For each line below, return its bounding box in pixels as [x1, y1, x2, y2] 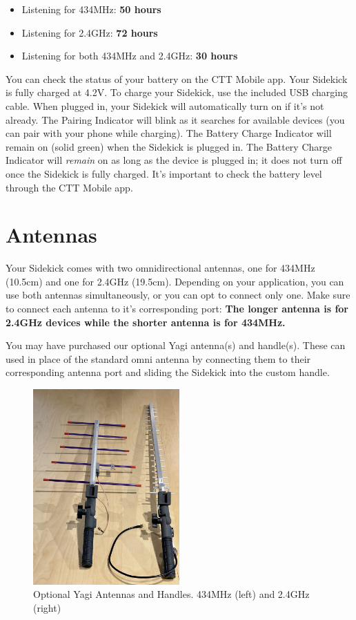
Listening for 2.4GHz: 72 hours [21, 25, 158, 39]
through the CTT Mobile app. [6, 180, 133, 194]
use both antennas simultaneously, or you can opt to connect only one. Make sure [6, 288, 350, 302]
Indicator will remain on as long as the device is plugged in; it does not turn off [6, 153, 342, 167]
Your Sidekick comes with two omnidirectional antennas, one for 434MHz [6, 261, 315, 275]
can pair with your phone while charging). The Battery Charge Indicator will [6, 126, 332, 140]
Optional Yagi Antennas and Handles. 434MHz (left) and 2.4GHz [33, 587, 310, 601]
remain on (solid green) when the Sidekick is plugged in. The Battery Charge [6, 139, 333, 153]
